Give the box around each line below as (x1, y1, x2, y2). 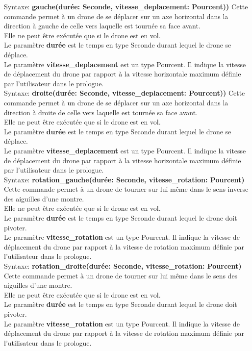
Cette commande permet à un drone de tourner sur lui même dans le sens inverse (4, 184, 249, 194)
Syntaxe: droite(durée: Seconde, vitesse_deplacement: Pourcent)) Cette (4, 88, 245, 98)
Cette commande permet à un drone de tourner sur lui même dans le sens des (4, 270, 238, 280)
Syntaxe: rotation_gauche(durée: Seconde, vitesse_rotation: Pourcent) (4, 174, 245, 184)
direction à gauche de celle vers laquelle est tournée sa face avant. (4, 21, 201, 31)
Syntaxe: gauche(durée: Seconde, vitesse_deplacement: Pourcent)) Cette (4, 1, 248, 11)
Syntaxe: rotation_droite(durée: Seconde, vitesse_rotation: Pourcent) (4, 261, 242, 271)
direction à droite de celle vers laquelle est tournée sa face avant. (4, 107, 198, 117)
